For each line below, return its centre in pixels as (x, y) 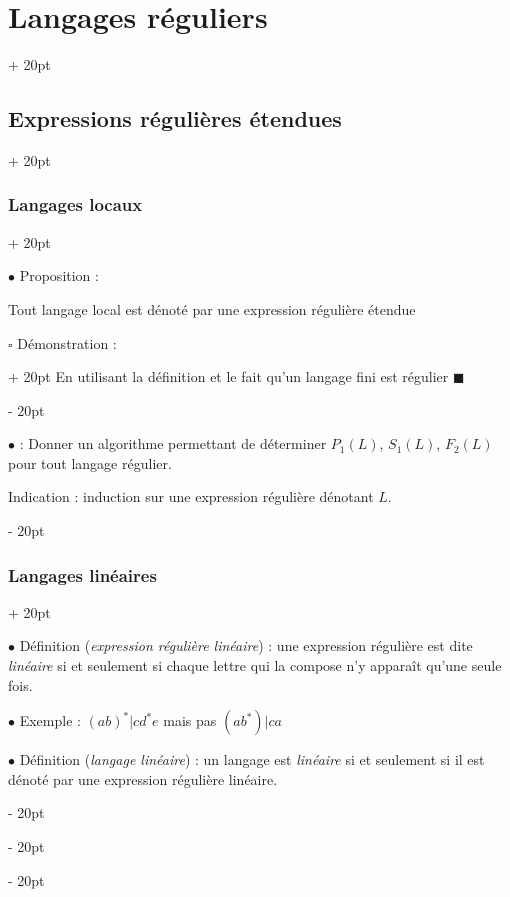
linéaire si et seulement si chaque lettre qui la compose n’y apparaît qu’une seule (255, 665)
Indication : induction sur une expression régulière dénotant (191, 496)
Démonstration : (67, 342)
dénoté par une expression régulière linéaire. (143, 778)
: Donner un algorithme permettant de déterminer (173, 443)
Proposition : (59, 275)
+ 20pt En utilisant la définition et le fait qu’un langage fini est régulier (228, 376)
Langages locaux (75, 204)
